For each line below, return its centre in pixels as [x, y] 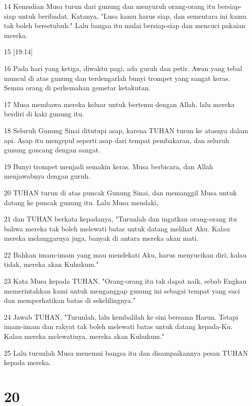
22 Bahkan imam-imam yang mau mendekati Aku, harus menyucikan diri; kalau [126, 254]
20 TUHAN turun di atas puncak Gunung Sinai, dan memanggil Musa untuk [120, 192]
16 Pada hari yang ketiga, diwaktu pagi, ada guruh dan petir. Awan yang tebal [123, 68]
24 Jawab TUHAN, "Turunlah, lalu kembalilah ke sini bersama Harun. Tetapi [121, 316]
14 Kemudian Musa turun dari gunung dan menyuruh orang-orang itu [110, 6]
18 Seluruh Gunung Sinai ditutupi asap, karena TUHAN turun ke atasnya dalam [126, 130]
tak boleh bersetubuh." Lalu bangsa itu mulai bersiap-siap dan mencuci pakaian [125, 25]
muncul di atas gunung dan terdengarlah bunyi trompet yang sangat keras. [117, 78]
